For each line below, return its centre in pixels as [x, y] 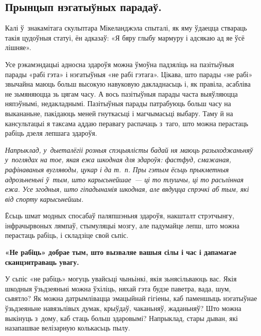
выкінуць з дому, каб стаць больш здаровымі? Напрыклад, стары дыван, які [121, 318]
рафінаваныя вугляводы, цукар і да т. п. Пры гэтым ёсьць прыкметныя [117, 169]
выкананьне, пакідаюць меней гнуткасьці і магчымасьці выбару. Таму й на [119, 113]
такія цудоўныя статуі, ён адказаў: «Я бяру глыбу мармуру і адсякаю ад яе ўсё [125, 37]
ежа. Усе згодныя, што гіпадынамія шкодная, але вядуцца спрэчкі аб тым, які [127, 189]
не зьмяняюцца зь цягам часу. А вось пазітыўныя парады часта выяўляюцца [121, 93]
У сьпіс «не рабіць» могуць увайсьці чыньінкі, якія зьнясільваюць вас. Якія [121, 279]
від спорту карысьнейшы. [44, 199]
